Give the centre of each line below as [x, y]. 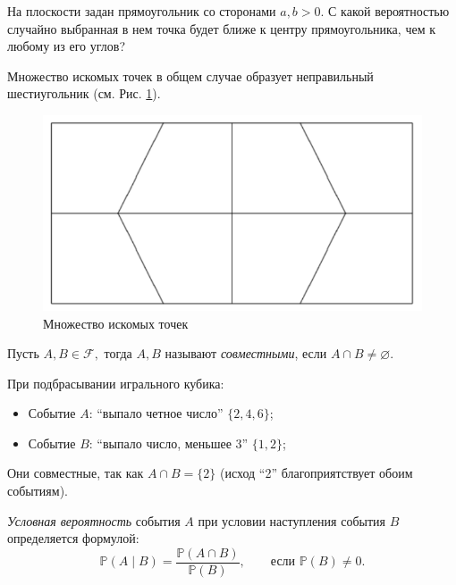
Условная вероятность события [94, 520]
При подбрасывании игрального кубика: [116, 383]
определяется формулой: [73, 538]
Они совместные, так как [76, 473]
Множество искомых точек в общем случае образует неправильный [190, 75]
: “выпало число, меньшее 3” [169, 443]
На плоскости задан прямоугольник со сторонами [142, 11]
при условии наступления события [291, 520]
